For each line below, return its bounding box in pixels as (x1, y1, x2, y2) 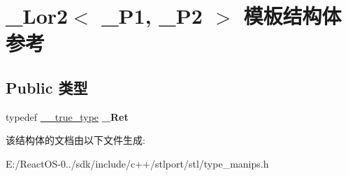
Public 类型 (6, 76, 88, 98)
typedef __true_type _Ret (6, 109, 129, 124)
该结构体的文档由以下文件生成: (6, 133, 145, 147)
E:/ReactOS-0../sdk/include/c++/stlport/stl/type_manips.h (6, 156, 269, 170)
